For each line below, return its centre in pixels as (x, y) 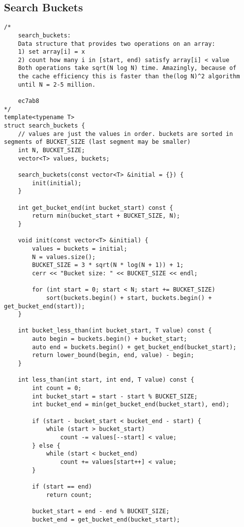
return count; (69, 495)
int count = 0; (57, 388)
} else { (46, 445)
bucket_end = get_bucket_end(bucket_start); (106, 519)
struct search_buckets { (45, 126)
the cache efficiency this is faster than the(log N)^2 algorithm (129, 77)
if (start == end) (62, 486)
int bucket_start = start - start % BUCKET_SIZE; (115, 396)
